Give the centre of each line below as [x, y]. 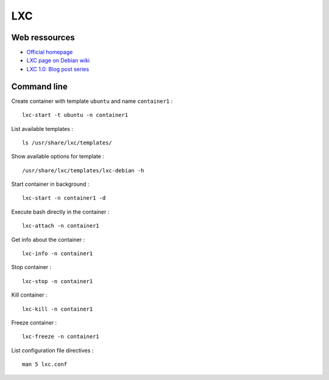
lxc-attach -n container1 [61, 226]
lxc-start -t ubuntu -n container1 [75, 115]
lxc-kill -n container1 [58, 309]
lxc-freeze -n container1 [61, 337]
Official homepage [50, 52]
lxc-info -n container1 [58, 254]
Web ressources [43, 37]
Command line [40, 86]
